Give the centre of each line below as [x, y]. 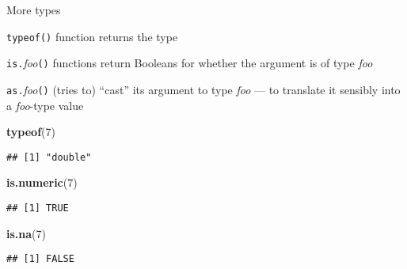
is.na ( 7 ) [26, 233]
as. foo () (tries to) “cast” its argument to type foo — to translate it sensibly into [203, 89]
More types [34, 9]
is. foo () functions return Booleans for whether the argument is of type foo [190, 63]
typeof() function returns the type [92, 36]
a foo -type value [45, 105]
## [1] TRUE [38, 208]
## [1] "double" [49, 157]
